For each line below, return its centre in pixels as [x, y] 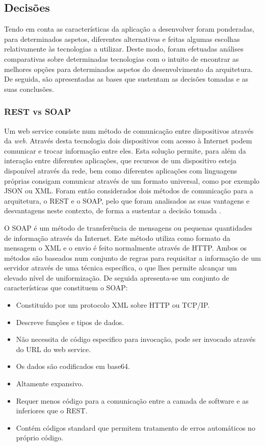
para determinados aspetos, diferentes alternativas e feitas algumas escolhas [122, 39]
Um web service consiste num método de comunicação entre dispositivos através [129, 130]
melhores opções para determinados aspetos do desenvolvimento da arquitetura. [128, 69]
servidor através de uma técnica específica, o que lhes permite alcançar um [121, 268]
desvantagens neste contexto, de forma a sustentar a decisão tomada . [113, 210]
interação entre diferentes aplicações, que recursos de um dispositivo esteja [120, 160]
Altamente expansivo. [50, 383]
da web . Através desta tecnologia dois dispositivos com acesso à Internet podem [128, 141]
